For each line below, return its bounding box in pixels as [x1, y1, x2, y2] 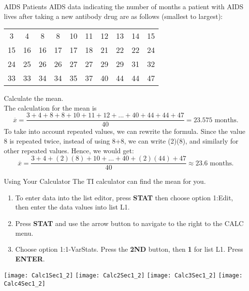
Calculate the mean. [4, 93, 63, 103]
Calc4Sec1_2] [4, 280, 45, 288]
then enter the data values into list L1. [15, 202, 130, 212]
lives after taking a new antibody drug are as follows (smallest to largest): [4, 11, 223, 21]
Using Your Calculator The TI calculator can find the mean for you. [4, 176, 206, 186]
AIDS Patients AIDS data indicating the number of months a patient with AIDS [4, 1, 244, 11]
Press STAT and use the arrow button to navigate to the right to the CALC [15, 218, 244, 228]
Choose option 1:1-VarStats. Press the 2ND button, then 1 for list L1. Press [15, 244, 243, 254]
